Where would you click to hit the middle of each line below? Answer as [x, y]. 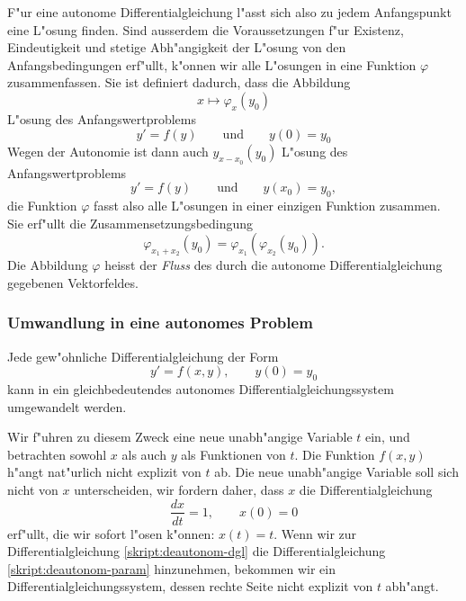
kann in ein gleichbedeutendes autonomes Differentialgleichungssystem [201, 388]
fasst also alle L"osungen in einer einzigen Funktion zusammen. [267, 205]
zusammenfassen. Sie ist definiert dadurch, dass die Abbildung [179, 82]
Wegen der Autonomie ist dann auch [108, 152]
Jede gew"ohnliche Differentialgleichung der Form [143, 356]
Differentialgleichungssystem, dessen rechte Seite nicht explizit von [190, 586]
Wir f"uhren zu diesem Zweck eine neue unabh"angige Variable [180, 437]
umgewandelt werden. [67, 406]
